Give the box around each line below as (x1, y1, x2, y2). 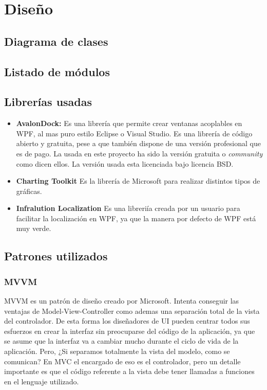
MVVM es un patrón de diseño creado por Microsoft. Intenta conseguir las (4, 295, 239, 306)
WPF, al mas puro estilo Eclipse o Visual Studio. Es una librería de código (16, 128, 253, 138)
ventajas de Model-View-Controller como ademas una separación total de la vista (4, 305, 260, 316)
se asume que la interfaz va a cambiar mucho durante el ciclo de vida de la (4, 335, 239, 346)
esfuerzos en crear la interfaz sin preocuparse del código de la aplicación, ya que (4, 325, 255, 336)
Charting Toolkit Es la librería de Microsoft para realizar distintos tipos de (16, 175, 260, 186)
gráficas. (16, 185, 42, 196)
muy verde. (16, 223, 51, 234)
